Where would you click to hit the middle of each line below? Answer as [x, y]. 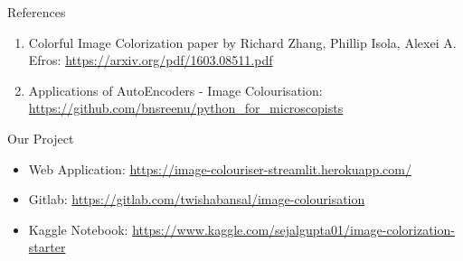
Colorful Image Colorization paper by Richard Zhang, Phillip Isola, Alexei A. [242, 42]
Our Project [41, 138]
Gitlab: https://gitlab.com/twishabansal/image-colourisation [197, 199]
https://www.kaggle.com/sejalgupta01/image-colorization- [293, 229]
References [37, 12]
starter [47, 247]
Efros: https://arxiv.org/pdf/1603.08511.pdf [151, 60]
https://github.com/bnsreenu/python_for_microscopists [186, 108]
